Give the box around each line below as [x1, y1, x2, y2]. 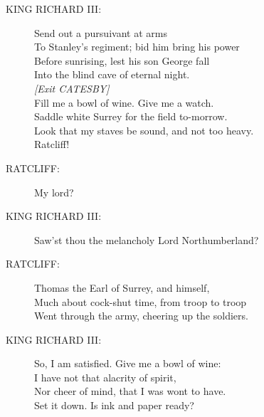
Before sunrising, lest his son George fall [34, 53, 210, 68]
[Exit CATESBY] [34, 80, 110, 95]
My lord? [34, 184, 74, 199]
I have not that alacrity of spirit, [34, 369, 176, 384]
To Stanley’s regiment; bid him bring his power [34, 39, 240, 54]
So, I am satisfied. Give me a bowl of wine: [34, 356, 221, 371]
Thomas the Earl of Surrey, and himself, [34, 280, 210, 295]
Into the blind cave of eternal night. [34, 67, 190, 82]
